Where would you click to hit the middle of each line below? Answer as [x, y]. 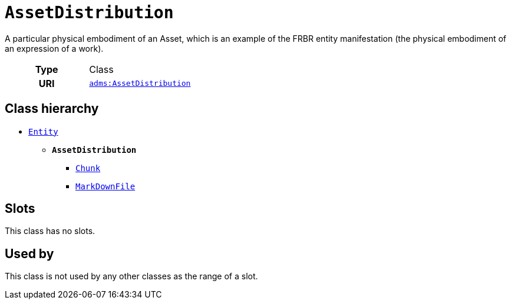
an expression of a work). [54, 48]
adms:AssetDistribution [140, 83]
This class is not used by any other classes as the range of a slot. [131, 276]
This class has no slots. [50, 231]
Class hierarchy [52, 109]
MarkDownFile [106, 186]
